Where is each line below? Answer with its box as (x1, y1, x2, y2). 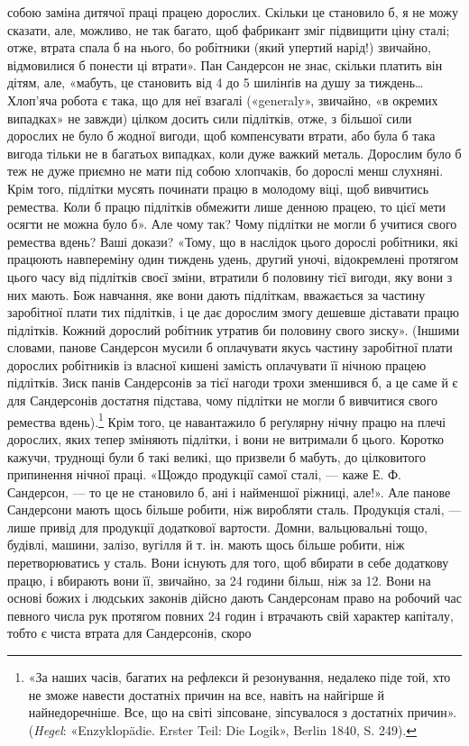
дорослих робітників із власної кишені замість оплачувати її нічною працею (7, 355, 427, 374)
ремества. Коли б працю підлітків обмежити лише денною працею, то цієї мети (7, 196, 446, 215)
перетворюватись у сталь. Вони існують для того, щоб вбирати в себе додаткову (7, 553, 449, 572)
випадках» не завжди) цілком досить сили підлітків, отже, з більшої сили (7, 108, 412, 127)
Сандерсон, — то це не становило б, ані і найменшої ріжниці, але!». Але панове (7, 482, 451, 501)
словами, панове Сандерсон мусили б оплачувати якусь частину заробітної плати (7, 338, 453, 357)
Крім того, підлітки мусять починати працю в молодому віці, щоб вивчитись (7, 178, 429, 197)
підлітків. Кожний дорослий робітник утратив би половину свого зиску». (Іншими (7, 320, 460, 339)
